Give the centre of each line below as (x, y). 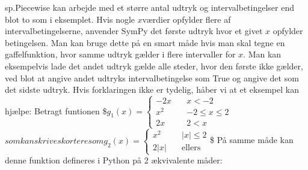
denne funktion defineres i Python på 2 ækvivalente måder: (114, 160)
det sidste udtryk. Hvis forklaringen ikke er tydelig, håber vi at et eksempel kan (152, 89)
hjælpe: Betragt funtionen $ (56, 110)
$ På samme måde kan (252, 140)
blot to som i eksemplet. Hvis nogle (70, 19)
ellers (191, 148)
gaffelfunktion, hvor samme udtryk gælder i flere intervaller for (120, 54)
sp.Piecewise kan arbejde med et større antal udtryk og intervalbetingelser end (150, 7)
